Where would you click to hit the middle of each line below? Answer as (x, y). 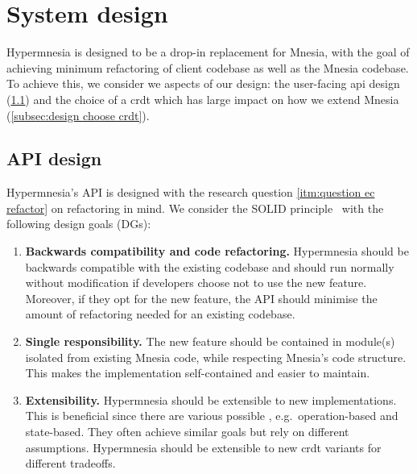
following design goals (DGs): (79, 224)
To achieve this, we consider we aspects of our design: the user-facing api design (203, 83)
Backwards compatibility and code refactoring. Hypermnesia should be (217, 251)
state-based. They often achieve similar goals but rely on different (187, 432)
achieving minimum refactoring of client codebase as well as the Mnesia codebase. (208, 67)
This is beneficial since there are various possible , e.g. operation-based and (212, 416)
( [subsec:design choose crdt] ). (78, 115)
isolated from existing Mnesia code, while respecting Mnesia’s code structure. (216, 357)
